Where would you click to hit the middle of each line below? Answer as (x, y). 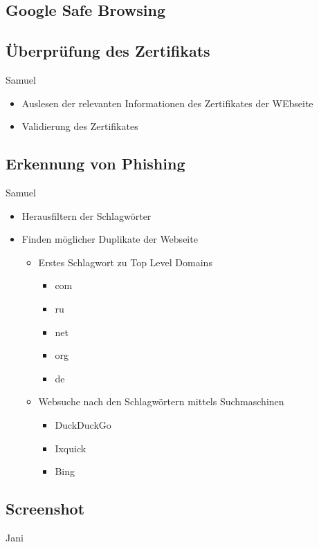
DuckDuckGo (83, 424)
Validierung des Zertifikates (80, 126)
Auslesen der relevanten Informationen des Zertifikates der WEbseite (167, 103)
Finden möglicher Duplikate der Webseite (110, 239)
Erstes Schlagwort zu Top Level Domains (125, 262)
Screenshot (45, 509)
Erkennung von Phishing (95, 164)
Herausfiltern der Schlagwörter (86, 215)
